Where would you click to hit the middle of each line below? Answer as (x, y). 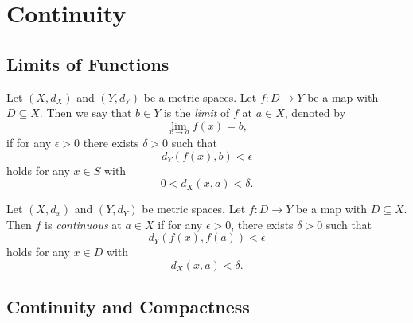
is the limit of (197, 113)
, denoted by (315, 113)
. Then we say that (86, 113)
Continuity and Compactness (128, 307)
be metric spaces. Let (194, 209)
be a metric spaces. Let (200, 97)
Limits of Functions (88, 63)
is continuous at (83, 224)
